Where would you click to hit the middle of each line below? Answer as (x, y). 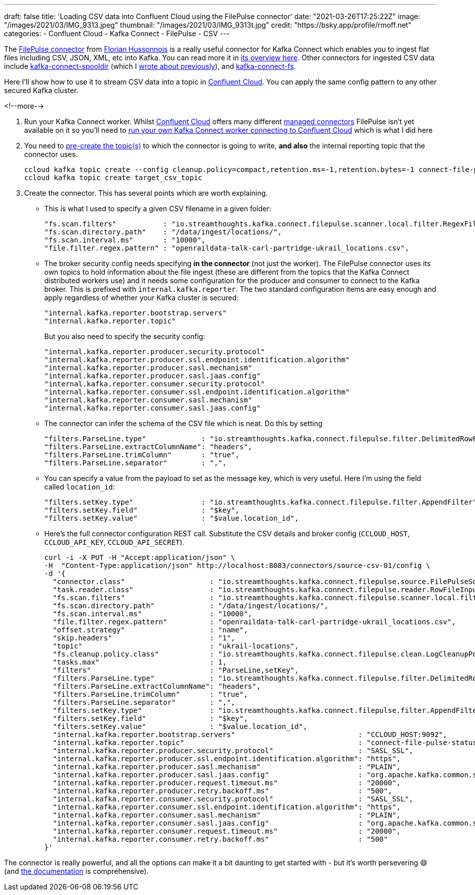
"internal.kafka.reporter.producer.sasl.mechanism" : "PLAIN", (227, 767)
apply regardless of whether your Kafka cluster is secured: (142, 298)
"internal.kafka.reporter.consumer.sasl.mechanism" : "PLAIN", (227, 815)
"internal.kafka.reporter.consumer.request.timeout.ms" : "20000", (227, 831)
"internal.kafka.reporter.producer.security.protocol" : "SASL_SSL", (233, 751)
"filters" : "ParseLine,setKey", (176, 670)
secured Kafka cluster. (41, 90)
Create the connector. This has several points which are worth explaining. (146, 193)
